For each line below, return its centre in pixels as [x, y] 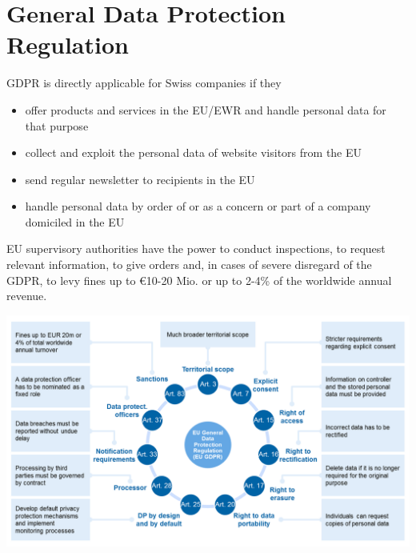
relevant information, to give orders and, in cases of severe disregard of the [189, 264]
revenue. [27, 296]
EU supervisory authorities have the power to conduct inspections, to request [196, 248]
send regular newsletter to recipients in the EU [140, 179]
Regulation [68, 44]
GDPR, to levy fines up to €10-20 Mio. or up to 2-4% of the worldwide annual [199, 280]
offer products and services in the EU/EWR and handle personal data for [206, 109]
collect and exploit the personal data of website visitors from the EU [194, 152]
